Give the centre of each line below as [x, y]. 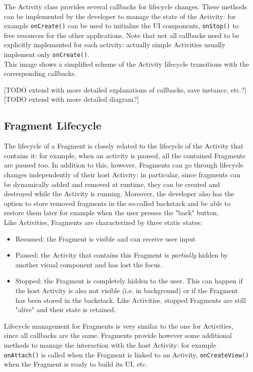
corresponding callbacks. [40, 73]
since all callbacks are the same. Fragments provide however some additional [118, 335]
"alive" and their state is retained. [66, 309]
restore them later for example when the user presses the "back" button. [111, 213]
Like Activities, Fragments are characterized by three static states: [103, 222]
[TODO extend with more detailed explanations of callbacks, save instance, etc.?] [125, 89]
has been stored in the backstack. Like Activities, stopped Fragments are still [131, 300]
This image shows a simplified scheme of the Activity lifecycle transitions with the [126, 64]
